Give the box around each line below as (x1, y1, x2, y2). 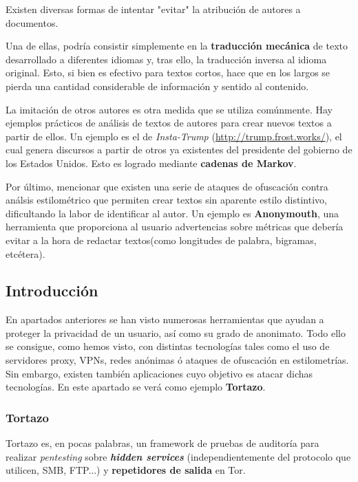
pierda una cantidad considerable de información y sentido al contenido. (6, 78, 309, 93)
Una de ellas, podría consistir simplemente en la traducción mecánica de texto (6, 39, 348, 53)
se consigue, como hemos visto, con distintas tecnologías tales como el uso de (6, 339, 330, 353)
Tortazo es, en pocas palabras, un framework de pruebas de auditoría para (6, 436, 319, 450)
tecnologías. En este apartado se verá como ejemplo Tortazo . (6, 380, 266, 394)
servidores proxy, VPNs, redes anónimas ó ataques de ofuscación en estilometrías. (6, 353, 349, 367)
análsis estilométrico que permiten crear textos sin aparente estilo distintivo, (6, 193, 327, 207)
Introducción (6, 280, 98, 301)
